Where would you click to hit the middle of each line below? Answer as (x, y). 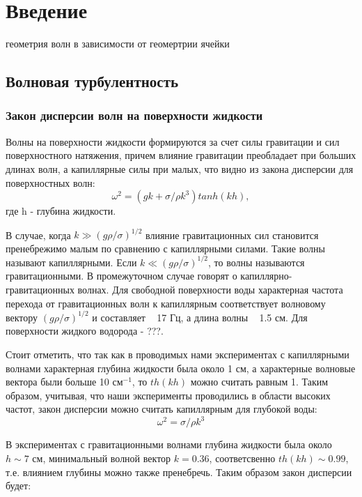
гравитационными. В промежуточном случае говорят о (121, 276)
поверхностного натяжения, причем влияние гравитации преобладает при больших (181, 155)
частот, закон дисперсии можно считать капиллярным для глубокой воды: (162, 409)
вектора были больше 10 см (64, 382)
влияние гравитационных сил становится (232, 235)
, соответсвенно (242, 458)
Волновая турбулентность (92, 81)
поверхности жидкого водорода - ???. (85, 331)
